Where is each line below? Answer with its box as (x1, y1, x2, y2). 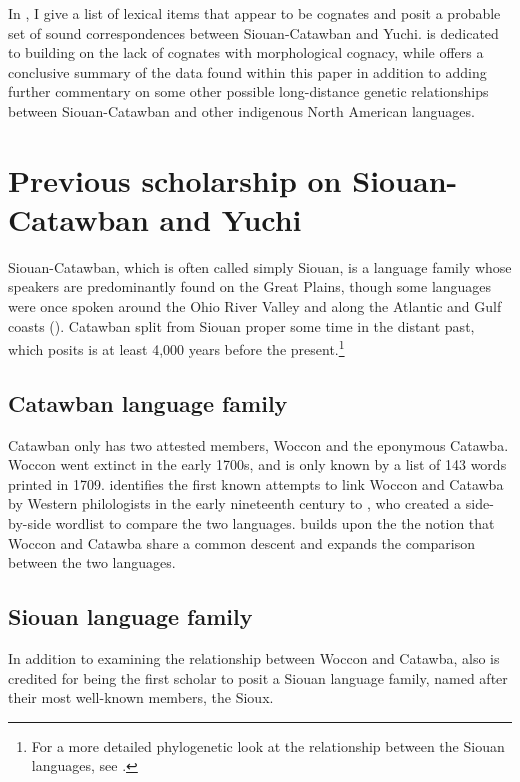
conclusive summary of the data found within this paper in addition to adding (8, 61, 487, 82)
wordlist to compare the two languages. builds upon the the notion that (55, 513, 495, 534)
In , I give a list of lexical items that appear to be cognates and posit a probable (8, 3, 501, 23)
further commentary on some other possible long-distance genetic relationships (8, 81, 489, 102)
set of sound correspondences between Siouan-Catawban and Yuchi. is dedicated (8, 22, 499, 43)
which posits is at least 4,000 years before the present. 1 (8, 336, 345, 359)
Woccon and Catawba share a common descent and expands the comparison (8, 532, 476, 553)
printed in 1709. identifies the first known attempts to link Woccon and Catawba (8, 473, 504, 494)
